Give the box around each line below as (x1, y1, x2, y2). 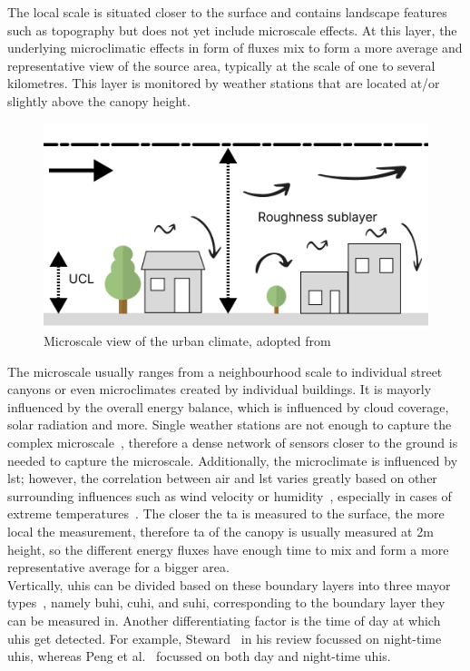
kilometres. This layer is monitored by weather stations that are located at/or (7, 74, 440, 93)
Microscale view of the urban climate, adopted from (44, 331, 331, 350)
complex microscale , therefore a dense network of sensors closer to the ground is (7, 432, 458, 451)
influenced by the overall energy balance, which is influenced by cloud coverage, (7, 397, 449, 416)
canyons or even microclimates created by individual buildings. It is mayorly (7, 380, 432, 399)
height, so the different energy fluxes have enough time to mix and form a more (7, 539, 449, 558)
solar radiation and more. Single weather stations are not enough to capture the (7, 415, 452, 434)
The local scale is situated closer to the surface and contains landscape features (7, 3, 447, 21)
